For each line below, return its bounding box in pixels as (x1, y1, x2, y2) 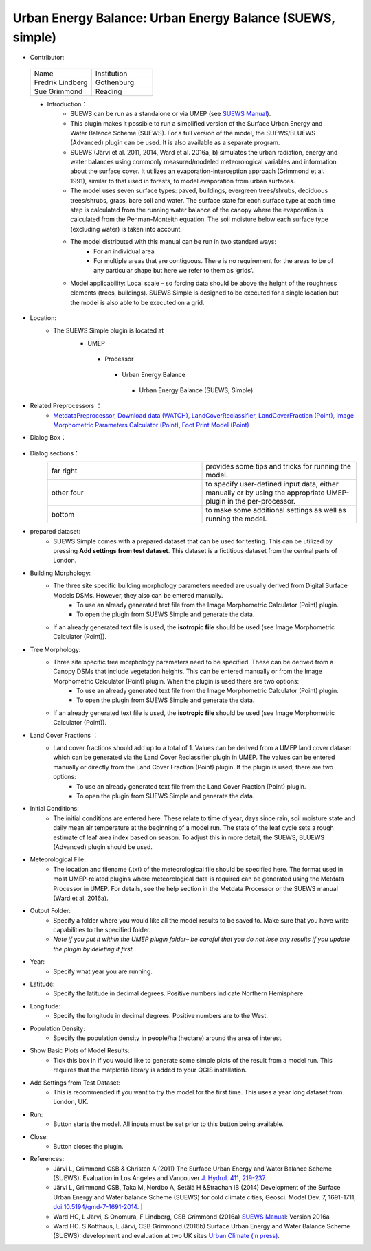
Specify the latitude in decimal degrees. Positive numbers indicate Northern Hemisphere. (53, 989, 306, 998)
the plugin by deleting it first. (53, 945, 135, 953)
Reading (95, 87, 122, 96)
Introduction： (47, 100, 88, 108)
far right (51, 466, 78, 475)
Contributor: (30, 54, 65, 62)
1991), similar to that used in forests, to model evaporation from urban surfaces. (70, 177, 295, 185)
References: (30, 1155, 65, 1163)
